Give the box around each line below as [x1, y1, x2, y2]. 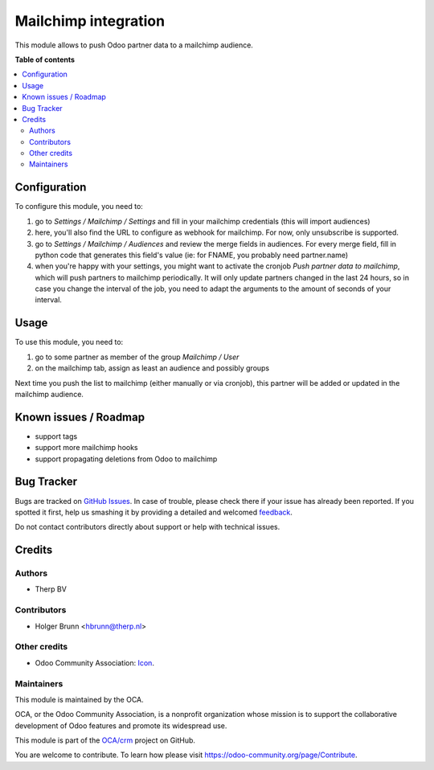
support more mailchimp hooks [35, 443, 138, 453]
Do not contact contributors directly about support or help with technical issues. [14, 522, 280, 532]
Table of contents [14, 55, 76, 64]
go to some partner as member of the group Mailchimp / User [35, 352, 240, 362]
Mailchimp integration [14, 12, 165, 30]
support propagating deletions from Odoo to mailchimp [35, 454, 218, 464]
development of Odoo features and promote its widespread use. [14, 720, 227, 731]
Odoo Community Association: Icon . [35, 657, 154, 667]
